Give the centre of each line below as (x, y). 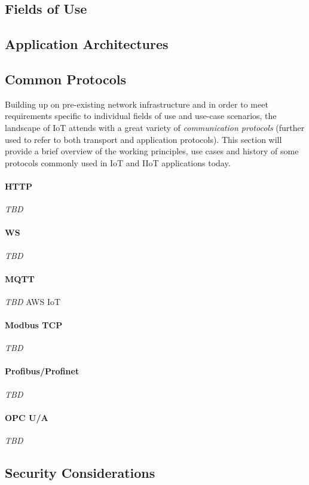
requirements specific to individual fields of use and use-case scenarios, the (141, 116)
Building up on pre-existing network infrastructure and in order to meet (137, 104)
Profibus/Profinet (42, 371)
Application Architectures (87, 44)
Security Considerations (80, 473)
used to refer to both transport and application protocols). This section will (143, 139)
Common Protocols (66, 79)
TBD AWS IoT (33, 301)
